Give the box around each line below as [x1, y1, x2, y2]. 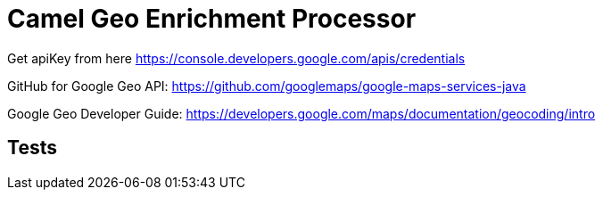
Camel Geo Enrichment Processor [7, 4, 417, 34]
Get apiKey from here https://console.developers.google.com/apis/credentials [7, 50, 466, 66]
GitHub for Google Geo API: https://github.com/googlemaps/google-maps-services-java [7, 78, 526, 94]
